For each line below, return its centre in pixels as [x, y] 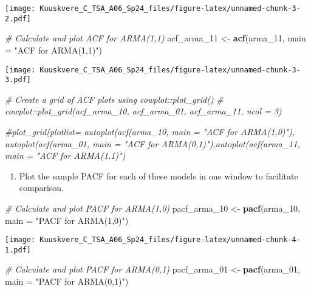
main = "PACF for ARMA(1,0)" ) [67, 220]
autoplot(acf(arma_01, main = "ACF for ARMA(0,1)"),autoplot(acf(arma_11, [152, 143]
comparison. [42, 188]
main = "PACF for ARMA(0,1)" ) [67, 281]
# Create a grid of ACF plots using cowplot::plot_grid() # [114, 99]
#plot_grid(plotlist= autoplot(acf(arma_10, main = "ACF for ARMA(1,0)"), [150, 131]
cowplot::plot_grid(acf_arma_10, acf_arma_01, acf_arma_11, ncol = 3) [143, 111]
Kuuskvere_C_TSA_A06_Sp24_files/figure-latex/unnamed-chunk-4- [170, 240]
